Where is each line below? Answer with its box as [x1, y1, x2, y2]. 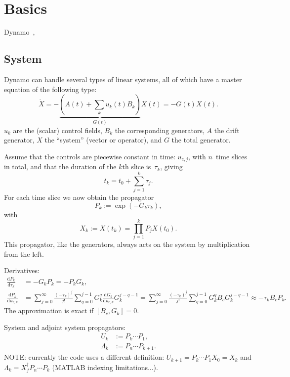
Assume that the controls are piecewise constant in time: [4, 151, 175, 161]
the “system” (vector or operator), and [44, 135, 162, 145]
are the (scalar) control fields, [13, 125, 102, 135]
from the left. [4, 248, 44, 259]
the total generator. [171, 135, 231, 145]
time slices [215, 151, 248, 161]
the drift [214, 125, 240, 135]
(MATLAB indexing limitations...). [52, 362, 158, 372]
